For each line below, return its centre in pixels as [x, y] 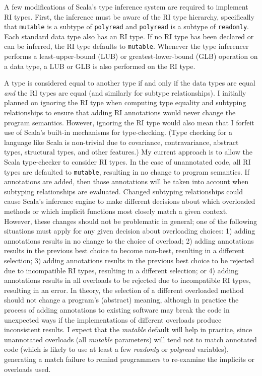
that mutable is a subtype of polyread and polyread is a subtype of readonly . [126, 26]
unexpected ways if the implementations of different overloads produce [113, 319]
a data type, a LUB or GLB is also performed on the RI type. [100, 66]
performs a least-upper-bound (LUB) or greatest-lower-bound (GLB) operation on [131, 56]
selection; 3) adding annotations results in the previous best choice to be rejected [129, 260]
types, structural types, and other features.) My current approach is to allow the [128, 152]
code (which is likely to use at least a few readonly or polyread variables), [116, 349]
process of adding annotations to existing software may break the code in [117, 310]
